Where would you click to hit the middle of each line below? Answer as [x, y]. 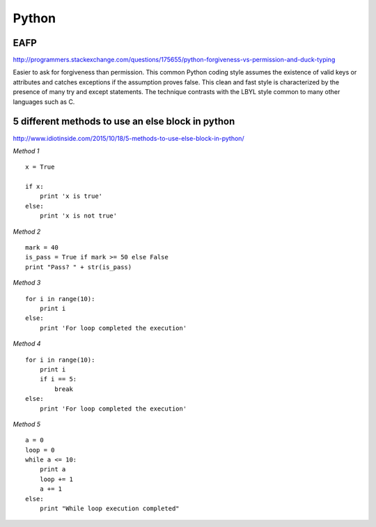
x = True [40, 167]
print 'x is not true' [78, 216]
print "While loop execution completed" [110, 509]
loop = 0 [40, 450]
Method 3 [27, 283]
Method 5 [27, 424]
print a [53, 469]
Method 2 [27, 231]
